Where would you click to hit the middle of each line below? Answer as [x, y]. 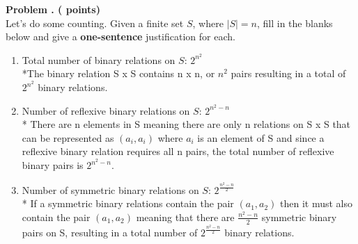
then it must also [317, 203]
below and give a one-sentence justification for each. [120, 36]
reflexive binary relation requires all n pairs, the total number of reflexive [178, 151]
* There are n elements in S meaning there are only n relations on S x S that [186, 124]
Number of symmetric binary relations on [110, 189]
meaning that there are [185, 217]
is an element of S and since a [261, 137]
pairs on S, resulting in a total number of [110, 232]
